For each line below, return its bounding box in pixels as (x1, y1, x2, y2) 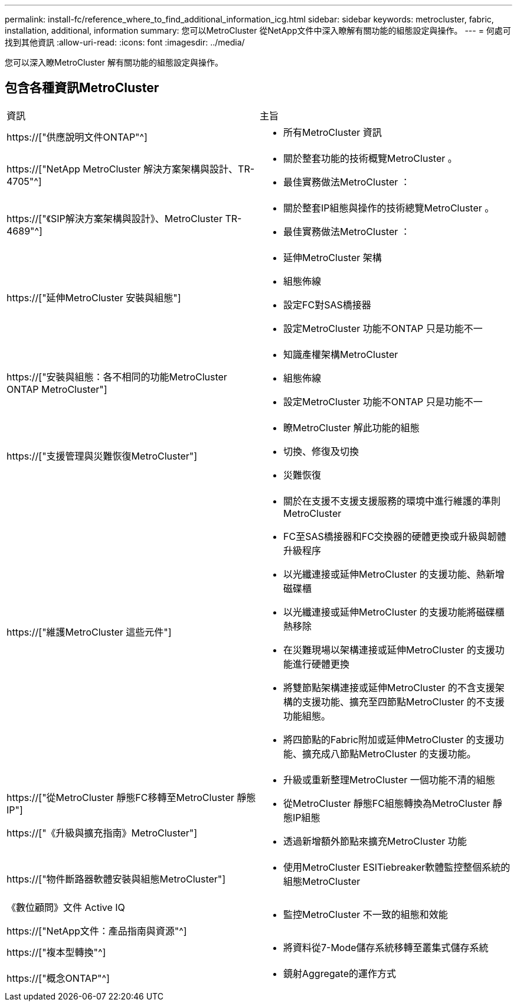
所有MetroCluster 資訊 (283, 126, 382, 138)
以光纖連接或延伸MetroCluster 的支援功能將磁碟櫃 (283, 605, 505, 618)
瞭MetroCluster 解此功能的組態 (283, 421, 420, 434)
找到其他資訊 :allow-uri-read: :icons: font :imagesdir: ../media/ (5, 37, 245, 47)
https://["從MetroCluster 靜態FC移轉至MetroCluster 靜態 (6, 791, 256, 803)
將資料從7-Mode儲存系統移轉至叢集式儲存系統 (283, 941, 489, 953)
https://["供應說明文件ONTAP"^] (6, 131, 148, 143)
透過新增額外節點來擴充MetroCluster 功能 (283, 835, 467, 847)
